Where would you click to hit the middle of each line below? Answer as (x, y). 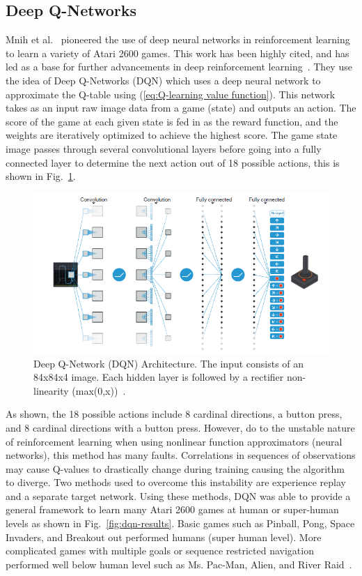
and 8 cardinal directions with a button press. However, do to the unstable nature (180, 427)
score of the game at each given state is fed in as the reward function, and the (172, 121)
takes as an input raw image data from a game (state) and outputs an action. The (181, 108)
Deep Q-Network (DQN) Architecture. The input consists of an (169, 363)
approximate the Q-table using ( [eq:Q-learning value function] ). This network (171, 94)
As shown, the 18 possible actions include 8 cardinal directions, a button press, (174, 414)
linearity (51, 390)
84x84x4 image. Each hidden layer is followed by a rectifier (159, 377)
